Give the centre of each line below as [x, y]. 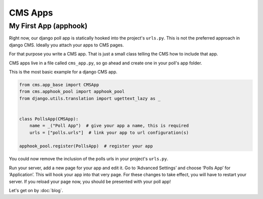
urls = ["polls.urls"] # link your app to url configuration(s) [109, 132]
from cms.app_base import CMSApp [59, 85]
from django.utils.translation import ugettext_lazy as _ [90, 98]
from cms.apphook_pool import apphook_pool [72, 92]
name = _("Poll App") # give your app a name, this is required [109, 126]
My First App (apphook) [48, 26]
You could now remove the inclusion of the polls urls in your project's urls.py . [89, 159]
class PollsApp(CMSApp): [49, 119]
